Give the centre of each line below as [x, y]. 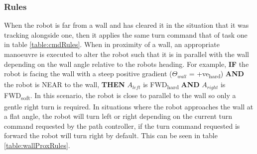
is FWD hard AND [171, 85]
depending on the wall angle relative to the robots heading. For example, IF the [127, 64]
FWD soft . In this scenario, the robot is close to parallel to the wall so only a [120, 96]
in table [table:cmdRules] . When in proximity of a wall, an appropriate [112, 44]
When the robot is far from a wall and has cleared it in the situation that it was [127, 25]
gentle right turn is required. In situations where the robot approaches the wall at [129, 106]
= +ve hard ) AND [216, 74]
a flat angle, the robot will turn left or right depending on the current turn [118, 116]
